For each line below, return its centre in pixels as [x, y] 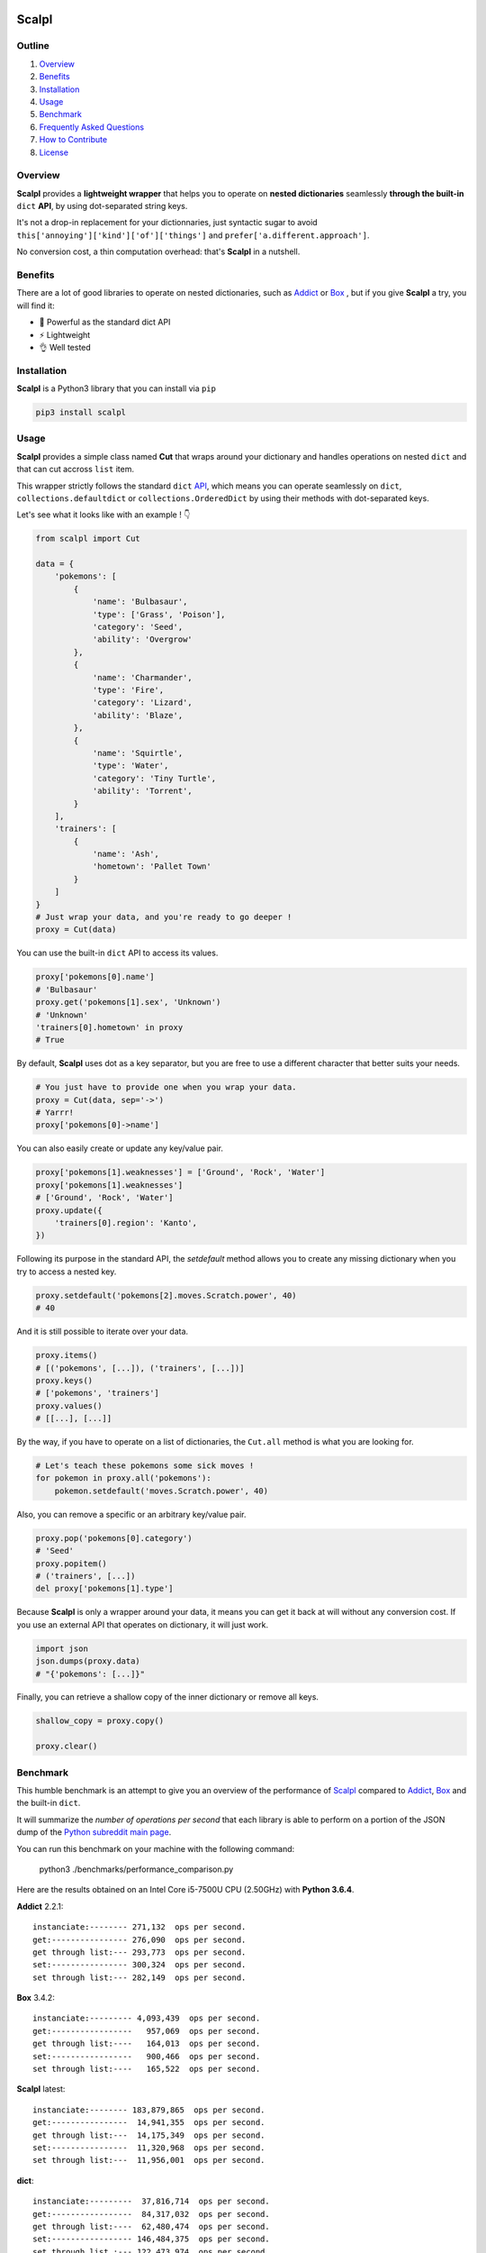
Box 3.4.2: [36, 1998]
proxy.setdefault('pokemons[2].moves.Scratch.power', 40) [166, 1295]
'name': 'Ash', [126, 854]
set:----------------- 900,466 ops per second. [147, 2056]
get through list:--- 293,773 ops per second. [139, 1952]
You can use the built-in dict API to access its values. [117, 953]
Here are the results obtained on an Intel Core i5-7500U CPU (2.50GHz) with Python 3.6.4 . [185, 1890]
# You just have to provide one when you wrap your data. [166, 1087]
